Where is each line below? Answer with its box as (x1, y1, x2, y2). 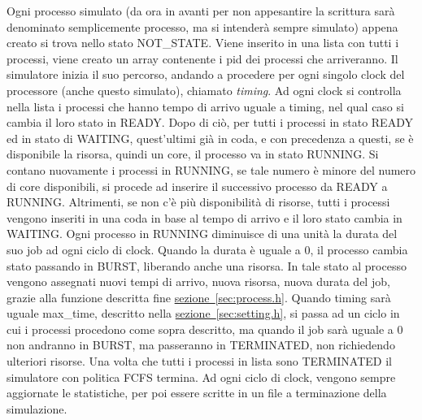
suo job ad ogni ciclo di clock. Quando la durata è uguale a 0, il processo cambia (7, 240, 408, 258)
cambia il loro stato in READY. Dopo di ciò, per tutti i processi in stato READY (7, 114, 413, 131)
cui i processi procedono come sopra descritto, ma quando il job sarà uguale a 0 (7, 320, 403, 337)
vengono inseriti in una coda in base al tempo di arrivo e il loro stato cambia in (7, 209, 402, 226)
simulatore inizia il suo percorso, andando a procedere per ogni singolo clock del (7, 66, 405, 83)
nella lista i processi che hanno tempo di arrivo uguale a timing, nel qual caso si (7, 97, 404, 115)
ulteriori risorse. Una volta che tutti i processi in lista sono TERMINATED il (7, 353, 392, 370)
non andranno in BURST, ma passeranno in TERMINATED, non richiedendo (7, 336, 395, 353)
